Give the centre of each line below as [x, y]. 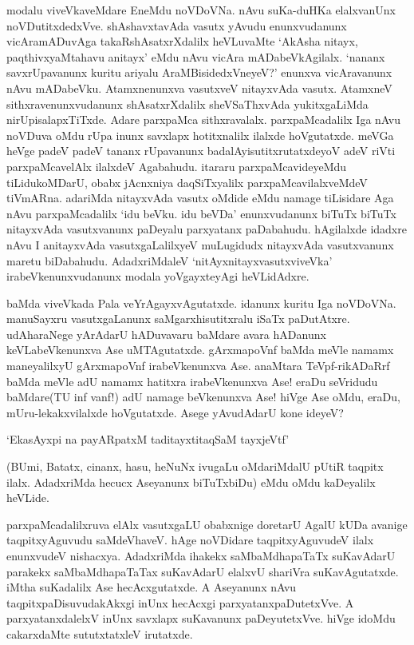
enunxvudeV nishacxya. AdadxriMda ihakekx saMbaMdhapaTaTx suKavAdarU [201, 555]
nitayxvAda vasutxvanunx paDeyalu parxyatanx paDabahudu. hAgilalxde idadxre [207, 229]
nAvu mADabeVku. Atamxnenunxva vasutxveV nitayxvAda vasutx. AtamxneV [199, 88]
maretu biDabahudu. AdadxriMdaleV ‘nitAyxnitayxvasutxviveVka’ [170, 260]
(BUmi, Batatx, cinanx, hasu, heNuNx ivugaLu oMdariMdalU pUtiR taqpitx [195, 466]
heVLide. [28, 498]
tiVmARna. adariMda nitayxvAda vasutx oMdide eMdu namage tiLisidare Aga [200, 198]
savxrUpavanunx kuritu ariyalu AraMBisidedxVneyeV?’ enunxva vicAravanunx [199, 72]
